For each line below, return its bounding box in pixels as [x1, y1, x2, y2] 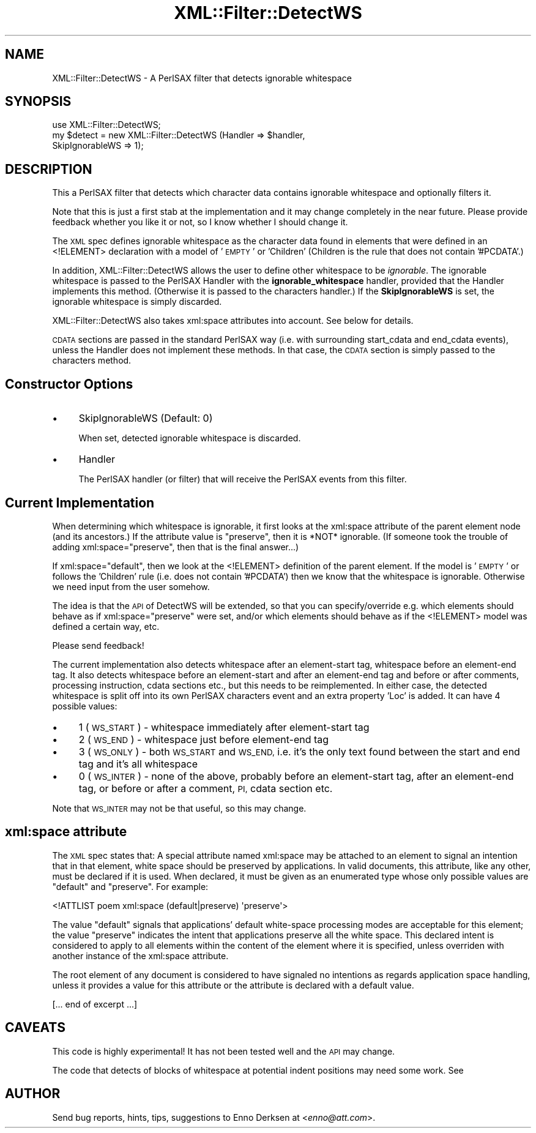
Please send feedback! [52, 640, 144, 651]
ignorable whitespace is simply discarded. [52, 296, 222, 307]
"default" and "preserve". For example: [52, 881, 209, 892]
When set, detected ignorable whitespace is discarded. [78, 433, 301, 444]
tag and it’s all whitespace [78, 757, 198, 770]
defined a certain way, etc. [52, 621, 160, 632]
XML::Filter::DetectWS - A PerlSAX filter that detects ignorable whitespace [52, 72, 352, 83]
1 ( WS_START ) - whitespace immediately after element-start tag [78, 720, 370, 733]
